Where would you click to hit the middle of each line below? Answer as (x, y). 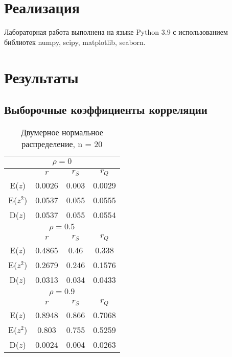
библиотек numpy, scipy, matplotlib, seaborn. (75, 42)
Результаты (41, 77)
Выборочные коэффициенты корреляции (106, 110)
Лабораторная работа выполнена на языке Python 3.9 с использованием (116, 32)
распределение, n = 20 (62, 144)
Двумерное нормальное (62, 132)
